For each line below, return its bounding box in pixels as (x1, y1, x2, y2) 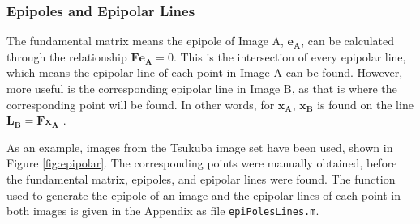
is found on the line (317, 95, 414, 112)
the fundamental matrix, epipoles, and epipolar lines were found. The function (6, 170, 396, 187)
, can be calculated (301, 32, 395, 49)
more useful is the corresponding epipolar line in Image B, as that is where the (6, 80, 397, 96)
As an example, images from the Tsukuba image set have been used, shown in (6, 138, 393, 155)
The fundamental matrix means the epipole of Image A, (6, 32, 284, 49)
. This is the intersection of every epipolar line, (173, 48, 406, 65)
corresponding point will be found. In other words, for (6, 95, 275, 112)
